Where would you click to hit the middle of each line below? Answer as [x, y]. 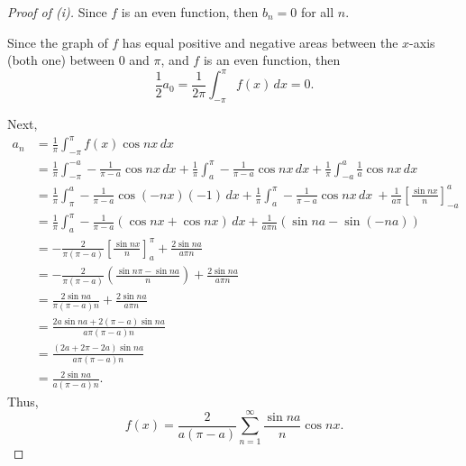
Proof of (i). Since [57, 12]
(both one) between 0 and [78, 60]
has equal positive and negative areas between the [260, 42]
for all [317, 12]
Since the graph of [58, 42]
